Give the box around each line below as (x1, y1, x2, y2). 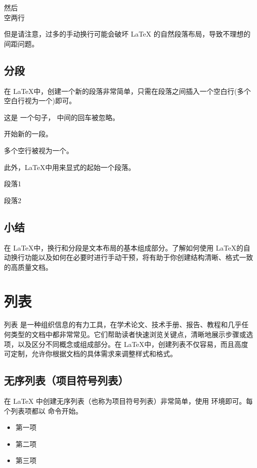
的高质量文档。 (4, 261, 52, 272)
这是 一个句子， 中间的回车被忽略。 (4, 112, 120, 122)
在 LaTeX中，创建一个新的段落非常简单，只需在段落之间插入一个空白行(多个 (4, 85, 251, 96)
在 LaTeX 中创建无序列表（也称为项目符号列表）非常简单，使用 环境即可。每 (4, 396, 253, 406)
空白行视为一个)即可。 (4, 95, 76, 106)
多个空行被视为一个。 (4, 145, 73, 155)
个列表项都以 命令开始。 (4, 405, 83, 416)
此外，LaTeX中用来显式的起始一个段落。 (4, 162, 135, 172)
